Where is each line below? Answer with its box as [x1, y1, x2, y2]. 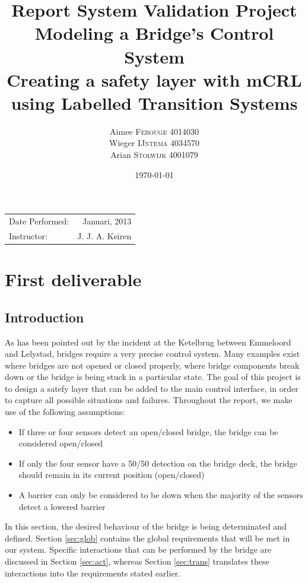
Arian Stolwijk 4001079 [110, 148, 198, 161]
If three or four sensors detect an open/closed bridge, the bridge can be [18, 425, 278, 438]
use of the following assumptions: [5, 405, 125, 418]
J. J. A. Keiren [77, 229, 132, 242]
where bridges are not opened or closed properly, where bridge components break [5, 359, 300, 371]
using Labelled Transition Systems [11, 90, 298, 115]
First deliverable [5, 267, 142, 291]
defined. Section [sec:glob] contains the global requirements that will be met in [5, 531, 290, 544]
